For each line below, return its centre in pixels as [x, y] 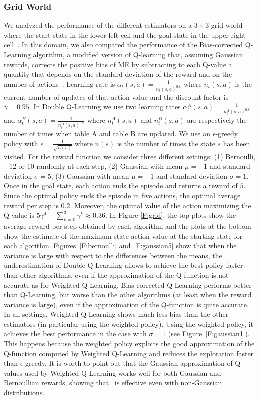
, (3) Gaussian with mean [90, 176]
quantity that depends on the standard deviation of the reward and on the [118, 74]
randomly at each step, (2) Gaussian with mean [110, 166]
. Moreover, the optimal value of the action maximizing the [160, 205]
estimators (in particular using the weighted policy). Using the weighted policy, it [129, 323]
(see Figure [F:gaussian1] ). [209, 333]
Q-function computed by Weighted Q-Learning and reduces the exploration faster [129, 353]
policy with [21, 143]
